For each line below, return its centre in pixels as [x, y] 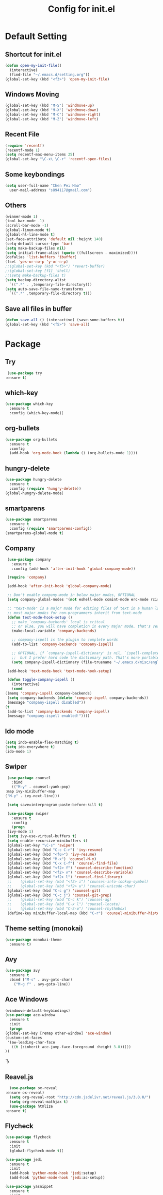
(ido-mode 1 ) [18, 752]
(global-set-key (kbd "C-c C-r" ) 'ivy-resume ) [55, 850]
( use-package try [24, 373]
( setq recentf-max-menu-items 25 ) [40, 154]
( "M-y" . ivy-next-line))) [32, 796]
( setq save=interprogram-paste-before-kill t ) [55, 805]
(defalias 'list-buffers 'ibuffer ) [41, 257]
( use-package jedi [24, 1159]
